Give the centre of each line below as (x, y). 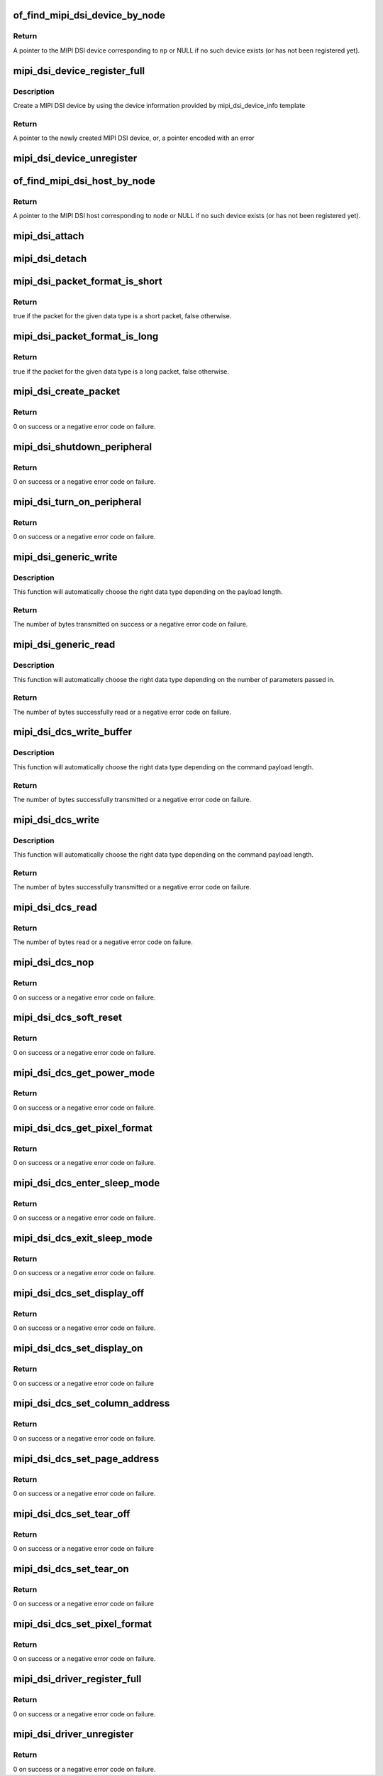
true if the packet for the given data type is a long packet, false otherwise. (121, 371)
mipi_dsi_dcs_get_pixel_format (83, 1128)
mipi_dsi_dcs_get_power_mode (84, 1073)
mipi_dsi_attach (49, 236)
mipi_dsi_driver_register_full (77, 1679)
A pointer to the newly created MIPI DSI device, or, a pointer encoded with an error (134, 138)
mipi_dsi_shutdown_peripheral (83, 446)
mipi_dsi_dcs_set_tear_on (71, 1569)
